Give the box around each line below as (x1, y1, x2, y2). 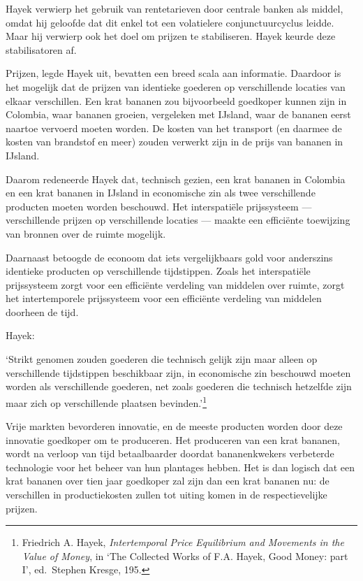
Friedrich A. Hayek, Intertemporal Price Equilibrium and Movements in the (22, 535, 344, 550)
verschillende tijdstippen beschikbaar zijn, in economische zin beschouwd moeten (6, 365, 351, 380)
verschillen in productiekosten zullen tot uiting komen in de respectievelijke (6, 487, 327, 502)
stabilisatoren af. (6, 42, 77, 57)
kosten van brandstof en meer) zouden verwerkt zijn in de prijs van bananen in (6, 134, 343, 149)
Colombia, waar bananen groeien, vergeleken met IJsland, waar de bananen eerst (6, 107, 351, 122)
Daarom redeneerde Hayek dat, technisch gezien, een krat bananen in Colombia (6, 171, 346, 186)
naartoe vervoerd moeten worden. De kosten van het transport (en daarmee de (6, 120, 342, 135)
